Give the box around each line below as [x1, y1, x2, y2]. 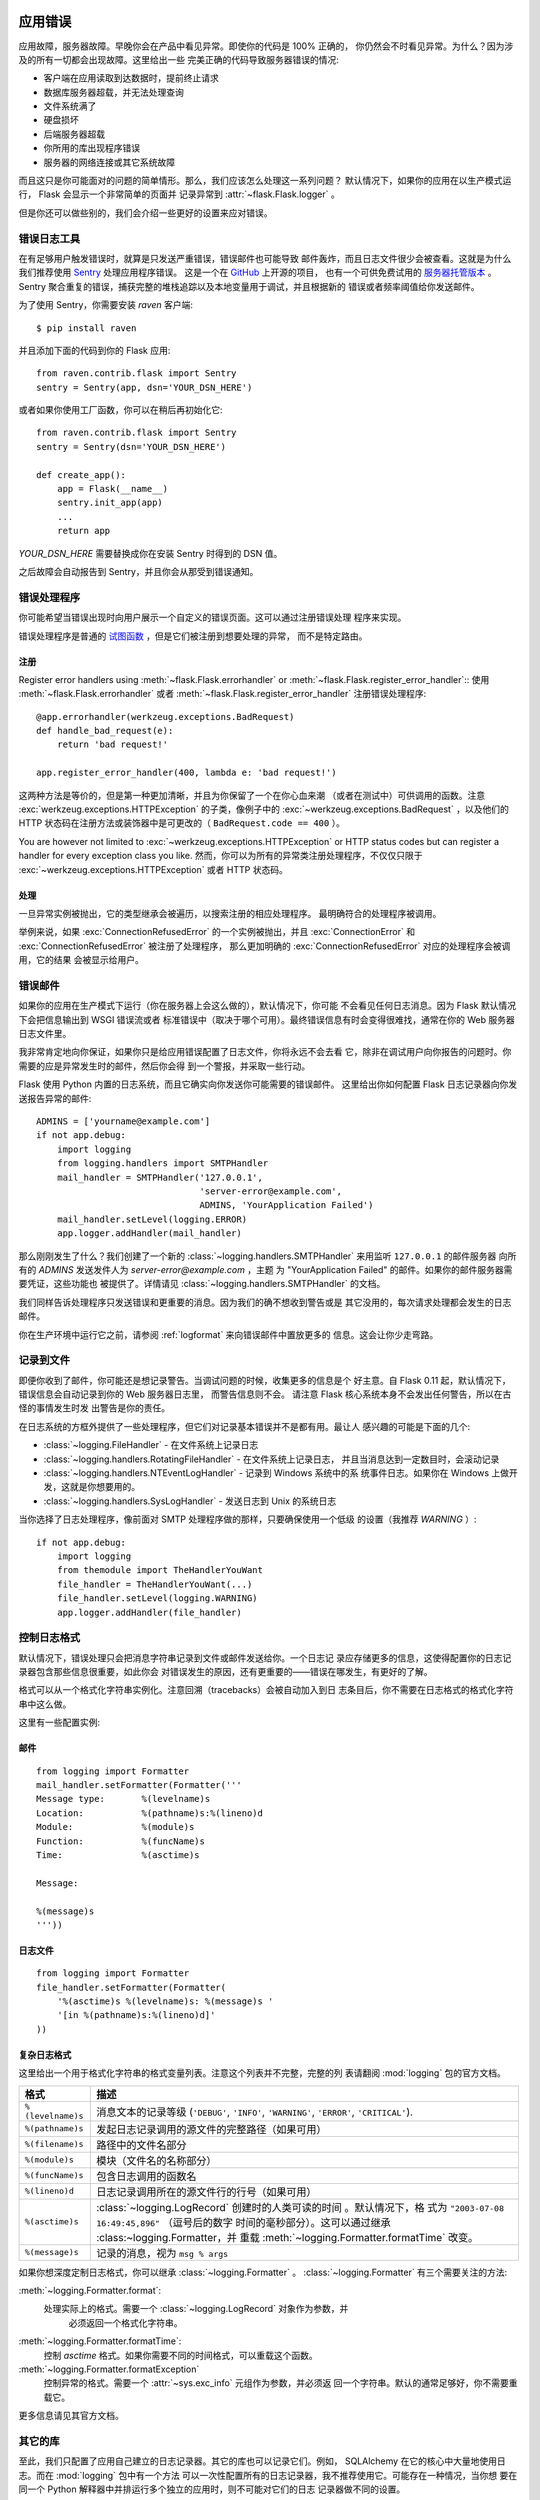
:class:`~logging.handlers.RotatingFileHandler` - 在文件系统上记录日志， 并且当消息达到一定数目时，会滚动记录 [43, 1453, 500, 1465]
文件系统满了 [43, 100, 97, 112]
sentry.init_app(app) [56, 497, 164, 509]
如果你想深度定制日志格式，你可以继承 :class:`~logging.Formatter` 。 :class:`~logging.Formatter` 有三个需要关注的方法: [18, 2266, 508, 2278]
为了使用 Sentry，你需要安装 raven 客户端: [18, 299, 194, 311]
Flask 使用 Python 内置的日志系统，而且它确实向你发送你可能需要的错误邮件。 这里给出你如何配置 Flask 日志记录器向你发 [18, 1078, 518, 1090]
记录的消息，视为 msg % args [96, 2246, 229, 2260]
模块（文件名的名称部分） [96, 2153, 217, 2167]
